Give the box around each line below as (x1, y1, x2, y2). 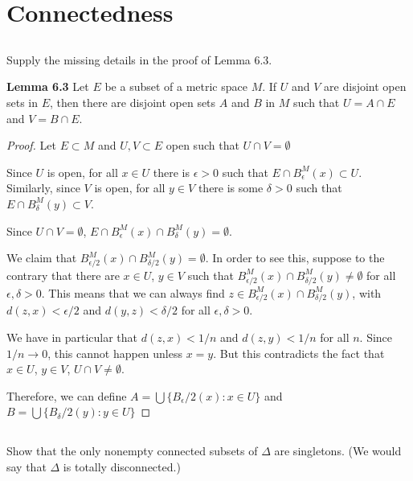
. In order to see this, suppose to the (205, 249, 385, 266)
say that (6, 458, 47, 475)
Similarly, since (6, 179, 80, 196)
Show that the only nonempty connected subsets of (6, 442, 258, 459)
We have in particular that (6, 328, 138, 345)
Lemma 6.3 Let (6, 78, 89, 95)
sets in (6, 93, 39, 110)
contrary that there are (6, 266, 120, 283)
